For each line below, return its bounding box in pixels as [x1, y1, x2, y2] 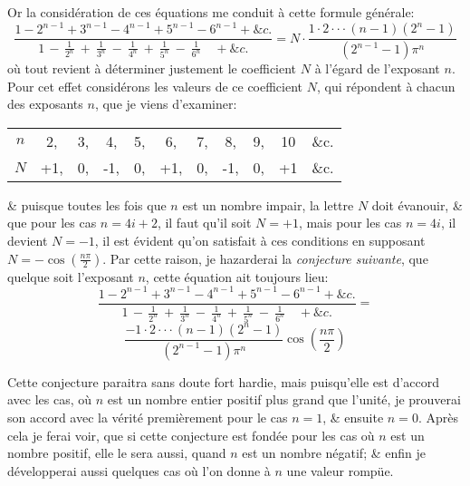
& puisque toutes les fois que [7, 195, 167, 214]
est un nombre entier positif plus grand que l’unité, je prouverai [107, 390, 461, 409]
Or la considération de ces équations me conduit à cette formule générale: [7, 3, 415, 21]
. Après [417, 408, 458, 427]
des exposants [7, 94, 83, 113]
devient [7, 230, 48, 249]
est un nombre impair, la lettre [182, 195, 354, 214]
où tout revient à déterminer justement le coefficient [7, 59, 297, 77]
